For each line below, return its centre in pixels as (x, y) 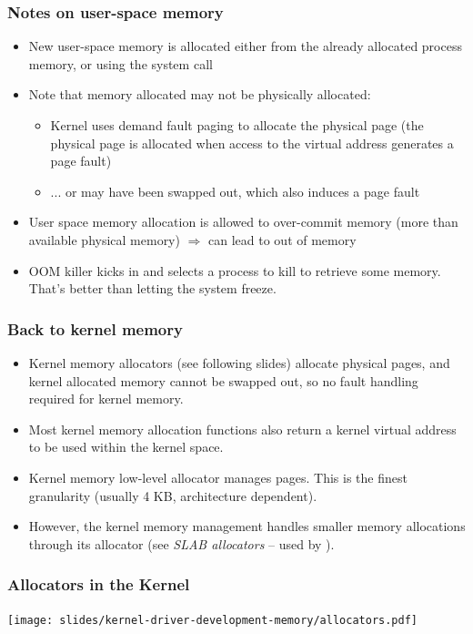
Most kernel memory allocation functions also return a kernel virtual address (242, 429)
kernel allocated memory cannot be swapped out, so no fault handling (223, 380)
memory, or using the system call (121, 63)
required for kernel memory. (106, 399)
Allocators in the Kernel (99, 584)
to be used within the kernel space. (126, 447)
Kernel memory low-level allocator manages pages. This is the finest (218, 477)
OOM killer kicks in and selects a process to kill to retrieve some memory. (235, 270)
